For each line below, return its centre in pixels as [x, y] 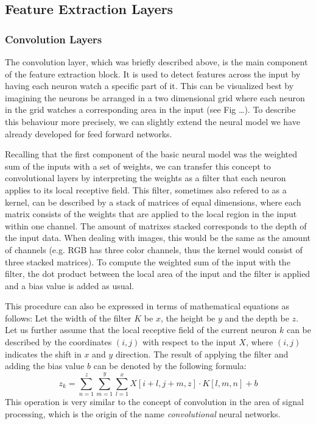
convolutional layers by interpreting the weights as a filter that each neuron [146, 178]
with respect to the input [189, 342]
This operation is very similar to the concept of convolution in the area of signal [154, 401]
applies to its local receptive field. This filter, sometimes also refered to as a [146, 189]
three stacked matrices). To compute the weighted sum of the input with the [148, 261]
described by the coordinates [58, 342]
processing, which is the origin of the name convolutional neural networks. [143, 413]
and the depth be [257, 318]
